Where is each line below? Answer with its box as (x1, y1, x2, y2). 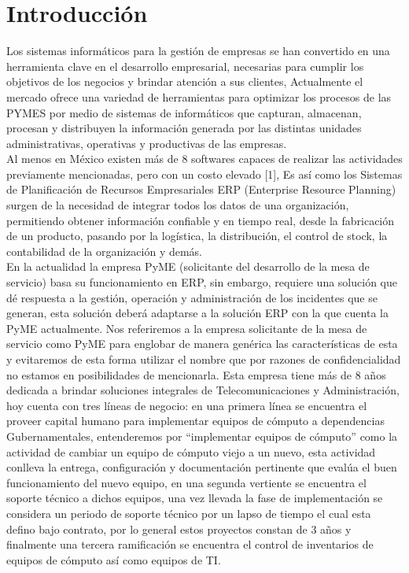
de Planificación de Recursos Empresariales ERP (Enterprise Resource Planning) (6, 181, 396, 198)
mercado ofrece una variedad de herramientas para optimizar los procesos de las (6, 88, 392, 105)
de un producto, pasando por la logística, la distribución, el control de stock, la (6, 227, 388, 244)
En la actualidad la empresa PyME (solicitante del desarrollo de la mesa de (6, 258, 370, 275)
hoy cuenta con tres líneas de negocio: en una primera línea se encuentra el (6, 397, 367, 413)
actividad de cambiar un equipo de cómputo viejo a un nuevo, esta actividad (6, 443, 376, 460)
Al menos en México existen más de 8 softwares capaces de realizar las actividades (6, 150, 403, 167)
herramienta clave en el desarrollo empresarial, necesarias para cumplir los (6, 57, 364, 74)
